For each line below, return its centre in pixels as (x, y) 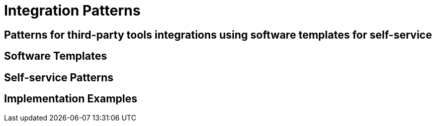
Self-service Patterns (59, 77)
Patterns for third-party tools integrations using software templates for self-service (218, 35)
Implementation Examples (71, 99)
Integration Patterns (72, 11)
